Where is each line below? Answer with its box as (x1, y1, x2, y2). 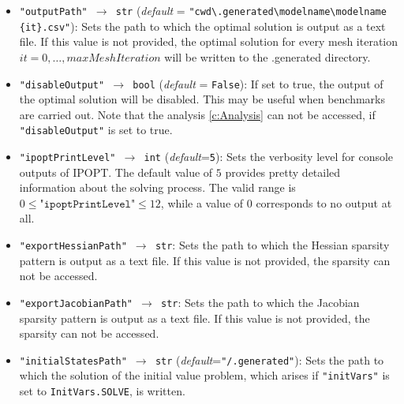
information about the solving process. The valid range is (19, 179, 296, 196)
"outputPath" (19, 6, 88, 17)
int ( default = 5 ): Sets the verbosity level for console (144, 148, 394, 164)
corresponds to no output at (256, 194, 392, 211)
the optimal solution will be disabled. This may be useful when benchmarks (19, 91, 386, 107)
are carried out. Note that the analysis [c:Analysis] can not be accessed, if (19, 106, 376, 122)
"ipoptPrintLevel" (19, 152, 116, 163)
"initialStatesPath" (19, 355, 127, 367)
